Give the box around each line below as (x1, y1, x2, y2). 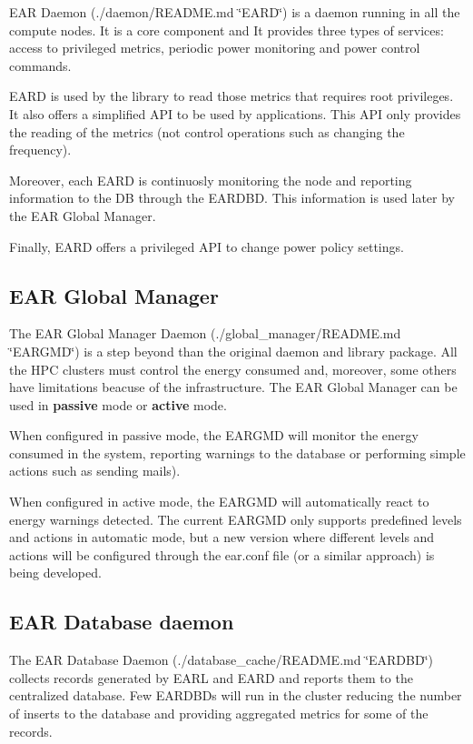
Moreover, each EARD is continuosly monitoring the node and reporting (9, 170, 412, 189)
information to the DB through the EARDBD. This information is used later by (9, 188, 456, 207)
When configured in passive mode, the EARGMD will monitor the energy (9, 426, 419, 445)
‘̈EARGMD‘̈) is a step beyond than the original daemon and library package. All (9, 341, 458, 360)
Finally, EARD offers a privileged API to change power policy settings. (9, 236, 404, 256)
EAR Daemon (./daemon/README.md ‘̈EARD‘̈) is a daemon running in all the (9, 3, 460, 21)
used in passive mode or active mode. (9, 395, 227, 414)
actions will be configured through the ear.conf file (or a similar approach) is (9, 545, 435, 564)
